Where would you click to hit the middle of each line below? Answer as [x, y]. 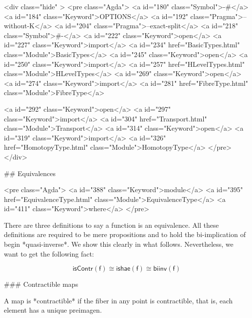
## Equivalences [30, 173]
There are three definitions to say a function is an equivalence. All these [111, 225]
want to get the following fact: [49, 253]
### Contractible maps [41, 284]
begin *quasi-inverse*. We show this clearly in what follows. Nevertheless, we [119, 244]
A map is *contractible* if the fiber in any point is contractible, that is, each [118, 300]
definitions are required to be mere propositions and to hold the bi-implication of [125, 234]
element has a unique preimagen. [53, 310]
